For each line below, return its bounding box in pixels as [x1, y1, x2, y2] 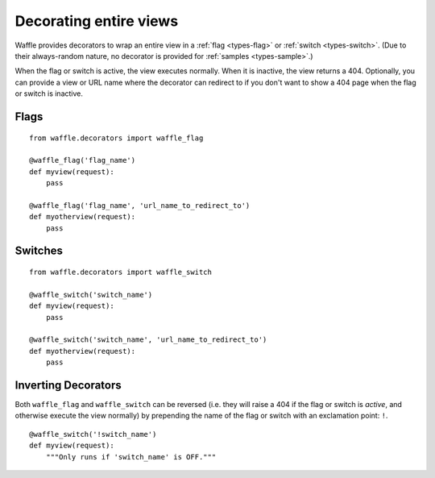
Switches [14, 244, 64, 258]
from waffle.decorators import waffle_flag [29, 133, 204, 143]
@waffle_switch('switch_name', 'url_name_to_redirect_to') [29, 335, 267, 344]
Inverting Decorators [14, 378, 122, 392]
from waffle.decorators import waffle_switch [29, 268, 213, 277]
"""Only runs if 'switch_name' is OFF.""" [45, 452, 217, 461]
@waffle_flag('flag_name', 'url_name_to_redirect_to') [29, 201, 251, 210]
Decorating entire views [14, 12, 179, 30]
